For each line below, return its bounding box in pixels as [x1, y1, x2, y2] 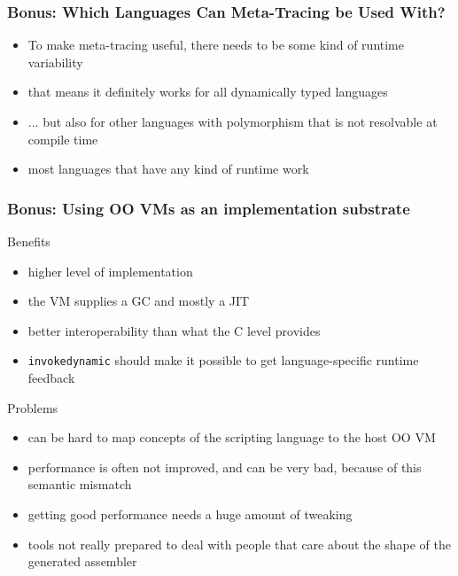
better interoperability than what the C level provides [27, 321, 321, 339]
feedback [27, 369, 75, 387]
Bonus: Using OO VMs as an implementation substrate [7, 197, 410, 219]
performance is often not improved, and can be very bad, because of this [27, 457, 422, 476]
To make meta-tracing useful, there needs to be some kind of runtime [27, 35, 404, 54]
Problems [7, 398, 58, 416]
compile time [27, 129, 98, 148]
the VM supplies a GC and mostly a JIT [27, 292, 250, 310]
